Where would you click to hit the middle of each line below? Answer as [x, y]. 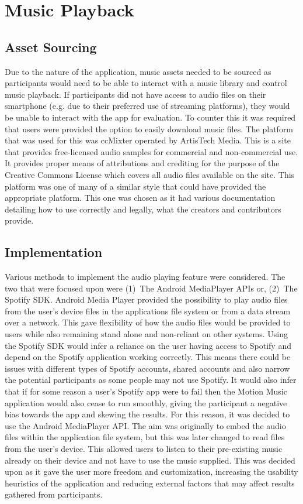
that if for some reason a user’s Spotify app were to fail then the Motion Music [146, 391]
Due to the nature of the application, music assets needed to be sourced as [138, 71]
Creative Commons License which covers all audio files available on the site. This [150, 174]
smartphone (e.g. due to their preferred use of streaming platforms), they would [147, 106]
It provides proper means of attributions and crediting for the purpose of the [142, 163]
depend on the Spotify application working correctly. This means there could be [148, 357]
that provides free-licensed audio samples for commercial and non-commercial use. [151, 151]
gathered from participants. [54, 494]
